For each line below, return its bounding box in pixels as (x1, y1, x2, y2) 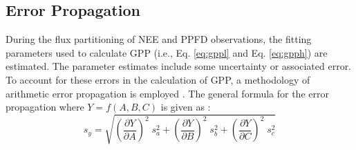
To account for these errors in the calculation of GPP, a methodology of (6, 72, 310, 86)
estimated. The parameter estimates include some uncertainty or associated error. (6, 59, 352, 73)
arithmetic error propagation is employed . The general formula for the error (6, 86, 329, 100)
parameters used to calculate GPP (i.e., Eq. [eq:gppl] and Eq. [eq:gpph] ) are (6, 45, 328, 59)
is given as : (160, 100, 211, 114)
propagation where (6, 100, 84, 114)
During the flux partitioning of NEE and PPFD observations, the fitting (6, 32, 312, 46)
